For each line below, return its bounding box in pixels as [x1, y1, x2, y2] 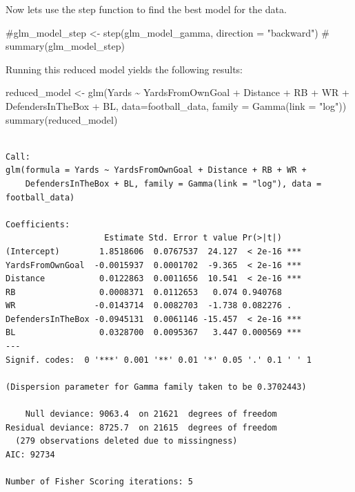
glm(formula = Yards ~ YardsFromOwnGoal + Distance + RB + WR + [6, 165, 307, 176]
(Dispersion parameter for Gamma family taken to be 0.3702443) [6, 381, 307, 392]
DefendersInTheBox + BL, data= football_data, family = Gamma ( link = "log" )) [6, 98, 347, 113]
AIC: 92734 [6, 449, 55, 460]
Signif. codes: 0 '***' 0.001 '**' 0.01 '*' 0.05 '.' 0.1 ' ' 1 [6, 354, 312, 365]
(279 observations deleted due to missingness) [15, 436, 238, 446]
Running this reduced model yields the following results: [6, 61, 243, 76]
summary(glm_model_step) [6, 39, 125, 53]
